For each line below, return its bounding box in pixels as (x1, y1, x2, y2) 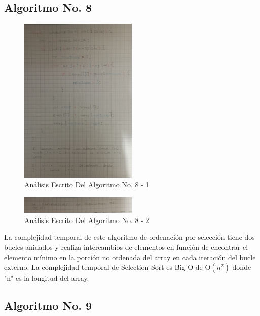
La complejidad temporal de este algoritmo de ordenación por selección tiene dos (4, 232, 255, 242)
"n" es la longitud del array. (4, 273, 89, 283)
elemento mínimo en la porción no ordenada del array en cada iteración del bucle (4, 251, 256, 262)
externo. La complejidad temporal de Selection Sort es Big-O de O (4, 262, 211, 272)
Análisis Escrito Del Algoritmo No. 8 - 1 (24, 179, 150, 190)
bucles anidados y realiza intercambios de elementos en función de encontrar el (4, 241, 248, 252)
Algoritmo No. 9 (4, 298, 92, 313)
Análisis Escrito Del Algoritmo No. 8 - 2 (24, 214, 150, 225)
